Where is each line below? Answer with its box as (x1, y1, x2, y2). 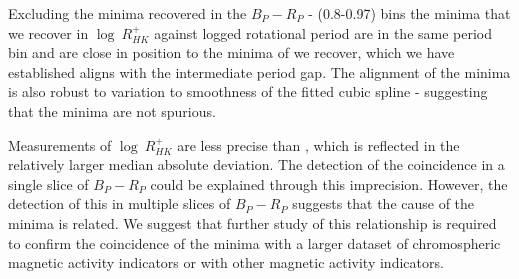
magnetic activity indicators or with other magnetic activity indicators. (8, 252, 444, 273)
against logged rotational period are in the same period (154, 22, 493, 43)
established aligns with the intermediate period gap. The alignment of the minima (8, 61, 511, 82)
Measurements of (8, 134, 112, 155)
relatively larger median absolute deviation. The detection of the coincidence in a (8, 154, 505, 175)
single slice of (8, 173, 89, 194)
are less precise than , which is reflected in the (177, 134, 460, 155)
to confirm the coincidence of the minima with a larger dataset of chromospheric (8, 232, 501, 253)
